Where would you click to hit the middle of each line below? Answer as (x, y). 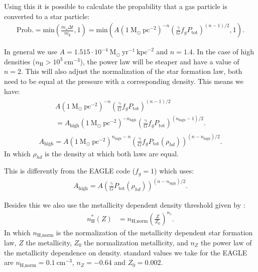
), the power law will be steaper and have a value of (160, 61)
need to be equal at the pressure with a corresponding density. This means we (124, 81)
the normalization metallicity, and (136, 242)
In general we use (31, 52)
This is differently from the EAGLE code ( (70, 171)
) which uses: (174, 171)
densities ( (20, 61)
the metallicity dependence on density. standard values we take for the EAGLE (126, 252)
